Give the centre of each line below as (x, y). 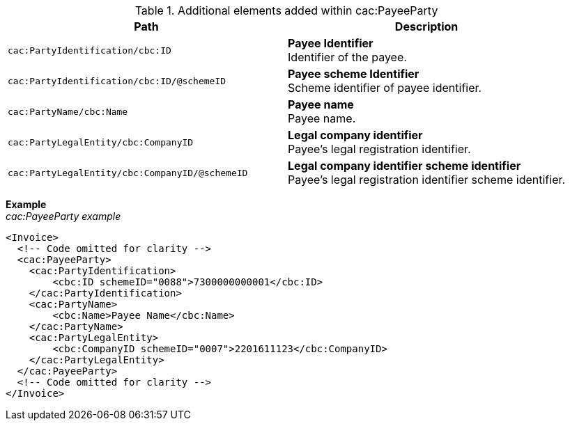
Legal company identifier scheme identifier (405, 166)
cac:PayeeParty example (63, 216)
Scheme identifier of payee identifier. (385, 88)
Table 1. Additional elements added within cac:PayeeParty (286, 10)
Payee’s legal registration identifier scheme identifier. (427, 180)
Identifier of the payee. (347, 57)
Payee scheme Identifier (354, 74)
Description (426, 26)
